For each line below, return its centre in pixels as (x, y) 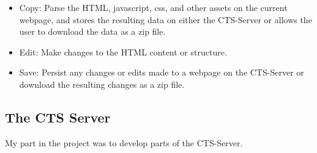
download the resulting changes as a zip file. (102, 84)
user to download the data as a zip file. (92, 31)
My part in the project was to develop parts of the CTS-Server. (124, 142)
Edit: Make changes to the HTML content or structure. (123, 52)
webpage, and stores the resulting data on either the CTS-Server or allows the (166, 19)
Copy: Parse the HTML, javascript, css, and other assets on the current (153, 7)
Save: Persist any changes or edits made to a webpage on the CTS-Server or (162, 72)
